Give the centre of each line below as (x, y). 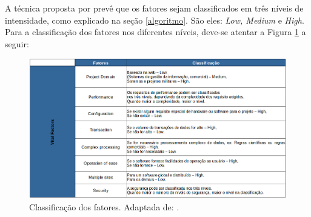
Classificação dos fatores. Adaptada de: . (104, 206)
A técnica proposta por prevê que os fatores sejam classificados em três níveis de (154, 8)
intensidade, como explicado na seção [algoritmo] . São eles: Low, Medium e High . (155, 20)
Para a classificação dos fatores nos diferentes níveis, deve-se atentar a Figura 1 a (155, 32)
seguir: (17, 43)
